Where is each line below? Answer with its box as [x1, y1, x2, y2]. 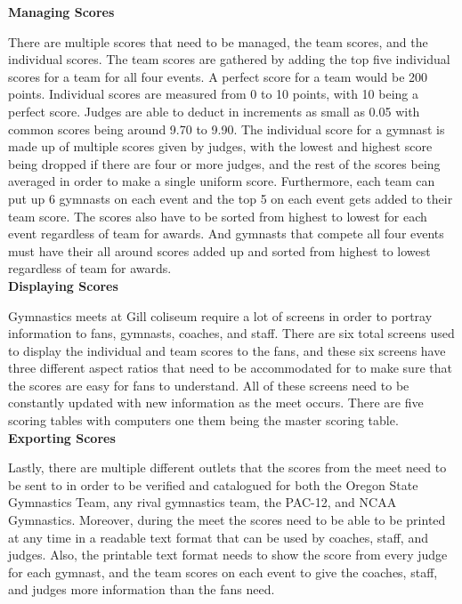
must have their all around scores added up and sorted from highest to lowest [8, 241, 431, 260]
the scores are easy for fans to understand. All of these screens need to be [8, 375, 409, 394]
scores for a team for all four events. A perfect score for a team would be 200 [8, 67, 428, 85]
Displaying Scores [8, 276, 118, 294]
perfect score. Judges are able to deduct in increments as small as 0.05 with [8, 101, 420, 120]
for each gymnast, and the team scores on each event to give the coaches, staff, [8, 562, 438, 581]
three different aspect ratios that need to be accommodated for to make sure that [8, 358, 452, 377]
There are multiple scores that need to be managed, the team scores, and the [8, 32, 428, 51]
